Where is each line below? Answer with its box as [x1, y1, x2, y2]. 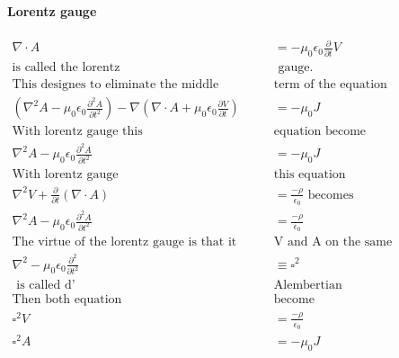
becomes [307, 188, 354, 201]
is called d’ [16, 279, 75, 292]
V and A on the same [273, 236, 393, 249]
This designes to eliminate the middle [12, 78, 219, 92]
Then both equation [12, 293, 122, 307]
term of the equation [273, 78, 387, 92]
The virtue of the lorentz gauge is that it [12, 236, 237, 249]
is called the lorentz [12, 61, 120, 75]
